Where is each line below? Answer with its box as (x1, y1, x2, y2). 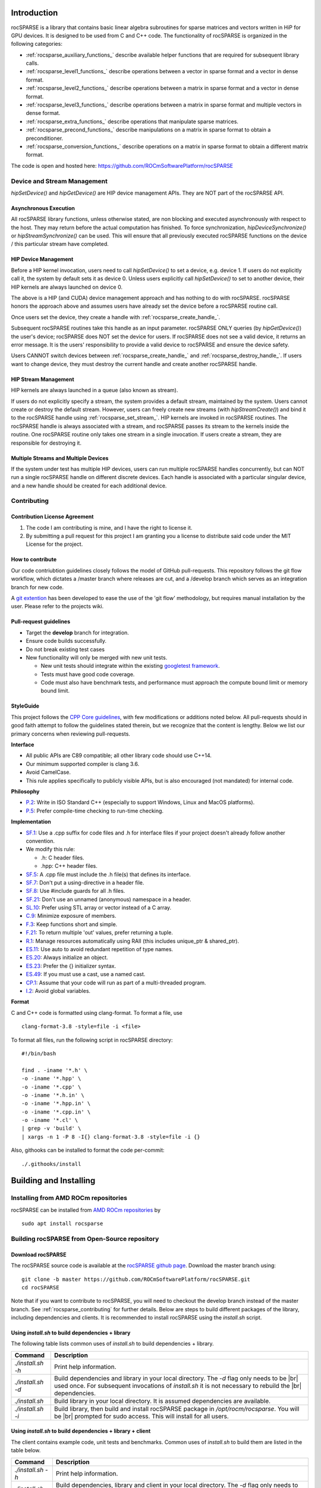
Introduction (11, 8, 58, 18)
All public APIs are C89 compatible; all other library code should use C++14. (26, 752, 212, 759)
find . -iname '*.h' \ (21, 1067, 88, 1074)
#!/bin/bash (21, 1050, 56, 1056)
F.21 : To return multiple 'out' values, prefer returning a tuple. (26, 929, 174, 936)
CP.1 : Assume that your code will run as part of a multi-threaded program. (26, 979, 206, 986)
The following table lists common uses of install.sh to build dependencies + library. (11, 1340, 214, 1348)
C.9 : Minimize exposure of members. (26, 912, 117, 920)
